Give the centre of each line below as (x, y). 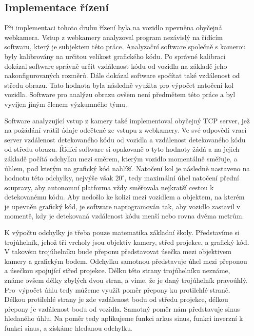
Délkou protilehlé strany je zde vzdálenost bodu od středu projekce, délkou (116, 299)
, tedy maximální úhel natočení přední (182, 178)
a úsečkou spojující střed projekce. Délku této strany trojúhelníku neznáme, (117, 270)
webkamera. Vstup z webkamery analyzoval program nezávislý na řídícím (114, 37)
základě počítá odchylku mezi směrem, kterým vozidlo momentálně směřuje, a (121, 158)
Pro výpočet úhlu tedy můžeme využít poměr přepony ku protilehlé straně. (117, 289)
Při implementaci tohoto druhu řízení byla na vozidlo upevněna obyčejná (113, 28)
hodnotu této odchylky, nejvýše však (59, 178)
